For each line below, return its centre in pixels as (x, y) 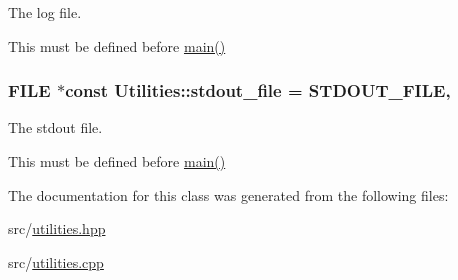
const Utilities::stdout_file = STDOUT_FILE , (258, 90)
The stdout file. (55, 127)
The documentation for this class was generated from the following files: (228, 194)
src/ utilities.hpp (57, 228)
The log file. (45, 12)
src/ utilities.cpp (56, 261)
